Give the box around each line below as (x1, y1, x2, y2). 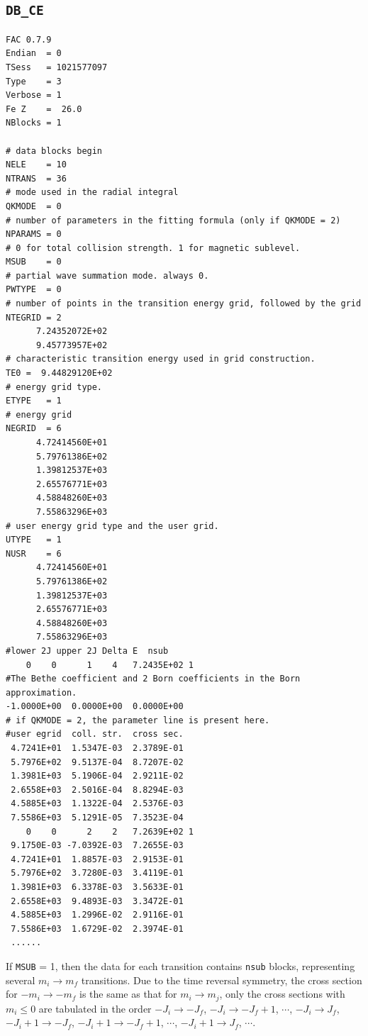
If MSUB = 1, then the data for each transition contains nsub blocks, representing (6, 958, 355, 973)
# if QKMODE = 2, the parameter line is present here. (6, 715, 270, 725)
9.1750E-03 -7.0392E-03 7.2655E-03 (11, 840, 184, 851)
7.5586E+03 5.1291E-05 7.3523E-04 (11, 813, 184, 823)
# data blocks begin (6, 145, 103, 156)
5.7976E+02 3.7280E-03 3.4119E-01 (11, 868, 184, 879)
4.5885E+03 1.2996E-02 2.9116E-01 (11, 910, 184, 920)
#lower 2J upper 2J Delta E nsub (6, 645, 169, 656)
